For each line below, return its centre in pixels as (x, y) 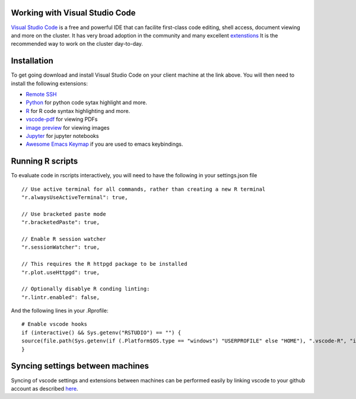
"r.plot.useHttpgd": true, (61, 272)
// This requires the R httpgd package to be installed (104, 264)
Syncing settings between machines (80, 366)
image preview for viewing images (68, 127)
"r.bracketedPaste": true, (61, 222)
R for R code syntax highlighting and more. (78, 111)
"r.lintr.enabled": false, (61, 297)
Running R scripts (44, 161)
